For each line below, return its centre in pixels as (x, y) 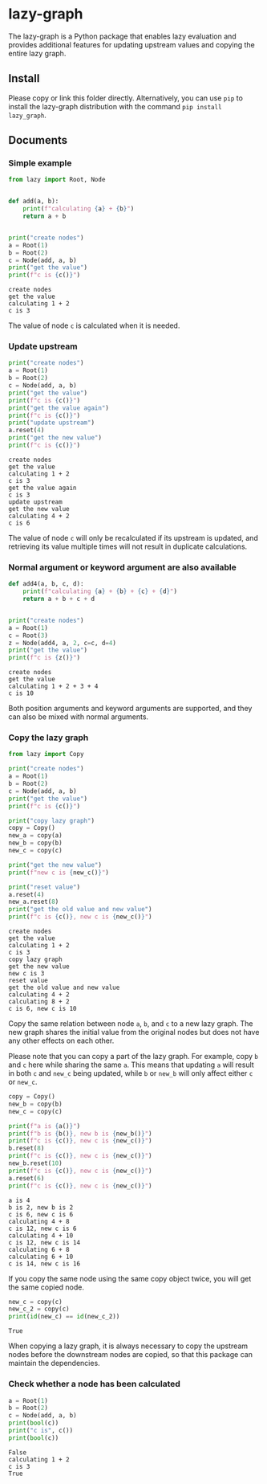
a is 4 (19, 1200)
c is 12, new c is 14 (44, 1242)
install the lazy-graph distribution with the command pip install (115, 106)
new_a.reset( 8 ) (34, 902)
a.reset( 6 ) (26, 1178)
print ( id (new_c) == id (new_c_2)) (64, 1317)
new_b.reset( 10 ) (35, 1163)
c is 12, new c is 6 (43, 1228)
